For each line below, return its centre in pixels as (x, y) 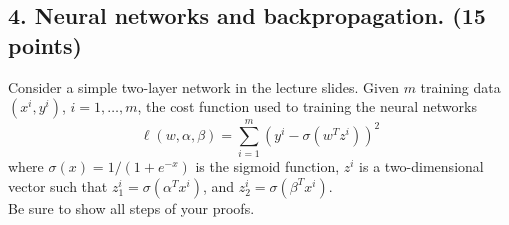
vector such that (58, 185)
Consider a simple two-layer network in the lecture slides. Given (203, 86)
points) (45, 44)
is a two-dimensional (421, 166)
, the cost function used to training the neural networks (307, 106)
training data (460, 86)
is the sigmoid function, (267, 166)
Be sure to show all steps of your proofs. (131, 207)
